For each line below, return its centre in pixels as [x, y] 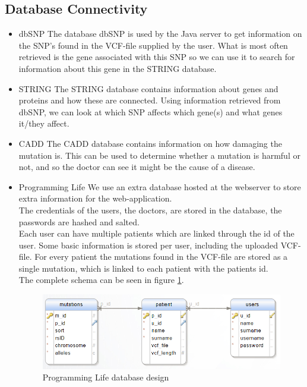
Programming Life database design [106, 377]
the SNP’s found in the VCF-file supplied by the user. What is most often [153, 45]
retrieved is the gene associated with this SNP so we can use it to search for [157, 57]
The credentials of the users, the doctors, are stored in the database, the [150, 210]
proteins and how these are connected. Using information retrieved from [150, 100]
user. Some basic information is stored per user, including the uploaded [148, 245]
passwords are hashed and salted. [79, 221]
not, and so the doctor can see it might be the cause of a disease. [137, 167]
